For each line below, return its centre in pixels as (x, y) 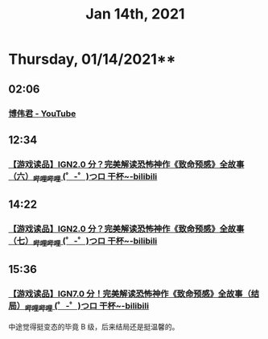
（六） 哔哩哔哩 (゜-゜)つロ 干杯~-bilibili (83, 177)
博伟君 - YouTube (42, 114)
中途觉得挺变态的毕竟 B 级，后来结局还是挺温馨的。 (94, 326)
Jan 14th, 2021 (135, 14)
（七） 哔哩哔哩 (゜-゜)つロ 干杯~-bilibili (83, 242)
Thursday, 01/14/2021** (92, 59)
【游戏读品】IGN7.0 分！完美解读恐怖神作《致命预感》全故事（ (130, 293)
